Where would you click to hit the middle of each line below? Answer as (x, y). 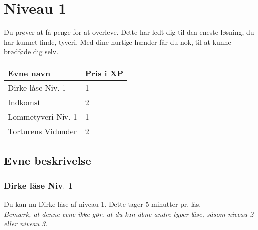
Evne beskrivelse (48, 161)
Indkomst (24, 102)
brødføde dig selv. (31, 51)
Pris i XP (104, 73)
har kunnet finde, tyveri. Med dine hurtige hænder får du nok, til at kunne (118, 41)
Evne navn (29, 73)
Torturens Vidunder (42, 131)
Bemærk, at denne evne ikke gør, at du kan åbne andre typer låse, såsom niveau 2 (129, 213)
